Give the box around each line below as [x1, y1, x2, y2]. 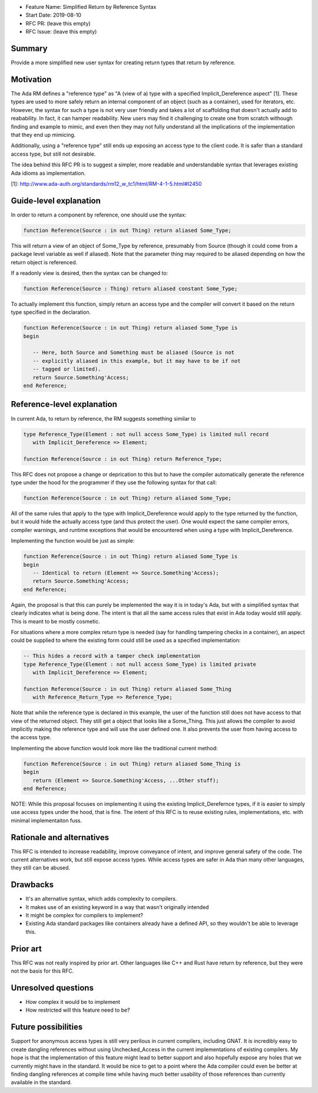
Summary [11, 43, 48, 53]
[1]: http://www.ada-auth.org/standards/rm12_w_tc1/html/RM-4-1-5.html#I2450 [11, 180, 203, 187]
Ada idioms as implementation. [11, 169, 86, 176]
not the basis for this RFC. [11, 967, 74, 974]
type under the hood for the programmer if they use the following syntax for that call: [11, 479, 217, 486]
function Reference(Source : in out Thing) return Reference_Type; [23, 455, 223, 462]
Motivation [11, 74, 52, 84]
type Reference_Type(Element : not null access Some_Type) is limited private [23, 661, 256, 668]
